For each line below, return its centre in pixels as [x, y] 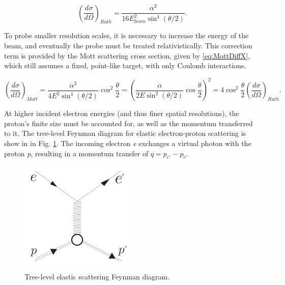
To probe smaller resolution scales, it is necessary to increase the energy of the [126, 35]
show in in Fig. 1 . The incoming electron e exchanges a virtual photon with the [128, 143]
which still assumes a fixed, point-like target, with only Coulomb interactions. [125, 65]
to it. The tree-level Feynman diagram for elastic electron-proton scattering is [125, 133]
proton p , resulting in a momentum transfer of [76, 153]
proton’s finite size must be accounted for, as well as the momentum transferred [129, 123]
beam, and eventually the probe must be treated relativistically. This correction [128, 45]
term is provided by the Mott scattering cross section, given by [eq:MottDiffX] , [127, 55]
